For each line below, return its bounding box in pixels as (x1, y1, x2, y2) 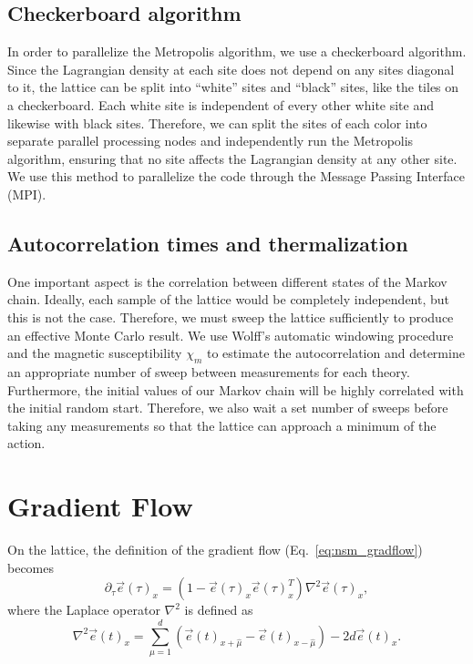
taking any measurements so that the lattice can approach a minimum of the (7, 415, 437, 434)
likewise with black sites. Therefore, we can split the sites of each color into (7, 113, 427, 132)
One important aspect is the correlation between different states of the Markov (7, 271, 447, 291)
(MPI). (7, 184, 46, 203)
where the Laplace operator (7, 600, 160, 619)
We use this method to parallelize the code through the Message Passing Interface (7, 167, 466, 186)
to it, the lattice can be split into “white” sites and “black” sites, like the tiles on (7, 77, 459, 97)
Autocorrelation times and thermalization (7, 229, 408, 257)
